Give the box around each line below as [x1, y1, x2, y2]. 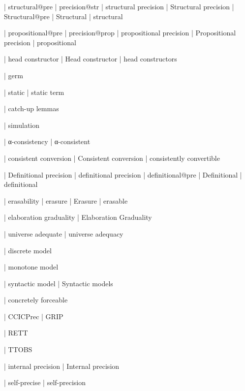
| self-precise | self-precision [4, 377, 86, 388]
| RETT [4, 328, 28, 338]
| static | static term [4, 87, 64, 97]
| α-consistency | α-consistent [4, 136, 91, 147]
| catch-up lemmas [4, 103, 59, 114]
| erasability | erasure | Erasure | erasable [4, 195, 128, 206]
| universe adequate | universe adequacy [4, 228, 123, 239]
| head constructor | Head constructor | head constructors [4, 54, 177, 64]
